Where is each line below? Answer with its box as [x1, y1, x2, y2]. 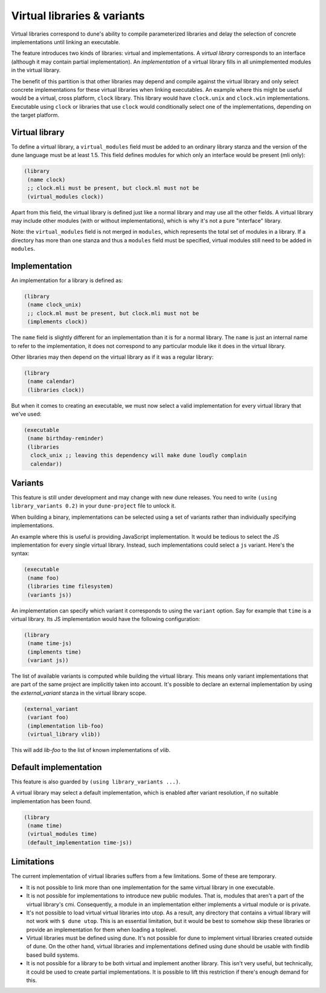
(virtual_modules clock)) [27, 193, 104, 200]
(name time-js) [27, 640, 72, 647]
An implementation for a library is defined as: [11, 277, 123, 284]
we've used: [11, 411, 42, 418]
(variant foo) [27, 714, 69, 721]
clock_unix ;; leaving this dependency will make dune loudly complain [30, 452, 247, 459]
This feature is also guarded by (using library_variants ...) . [11, 778, 181, 785]
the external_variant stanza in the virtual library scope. [11, 689, 147, 696]
